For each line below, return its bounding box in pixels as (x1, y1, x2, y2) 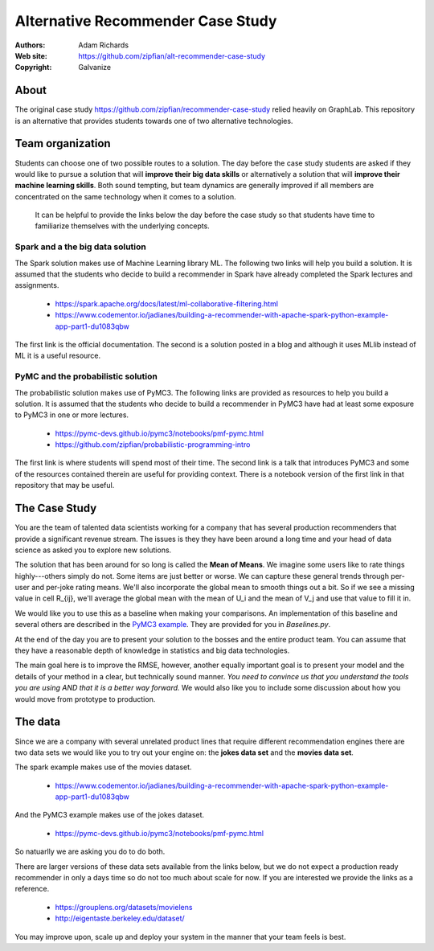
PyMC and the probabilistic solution (14, 371, 158, 382)
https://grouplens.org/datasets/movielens (55, 902, 193, 912)
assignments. (14, 281, 59, 290)
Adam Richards (78, 40, 129, 50)
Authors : (14, 40, 46, 50)
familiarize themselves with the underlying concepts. (35, 221, 211, 231)
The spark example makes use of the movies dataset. (14, 762, 192, 772)
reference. (14, 884, 50, 894)
